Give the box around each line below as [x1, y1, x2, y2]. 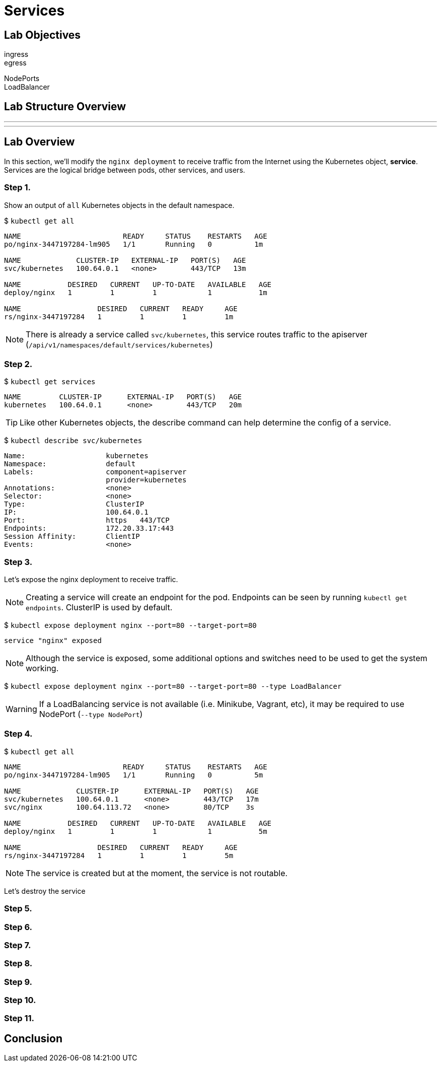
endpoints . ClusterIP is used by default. [26, 602, 173, 613]
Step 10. [4, 995, 36, 1006]
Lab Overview [4, 135, 75, 149]
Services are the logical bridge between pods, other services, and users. [4, 165, 245, 174]
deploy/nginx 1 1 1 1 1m [4, 288, 267, 297]
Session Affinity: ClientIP [4, 532, 140, 541]
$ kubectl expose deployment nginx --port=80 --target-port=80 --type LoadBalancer [4, 682, 342, 691]
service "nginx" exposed [4, 636, 102, 645]
